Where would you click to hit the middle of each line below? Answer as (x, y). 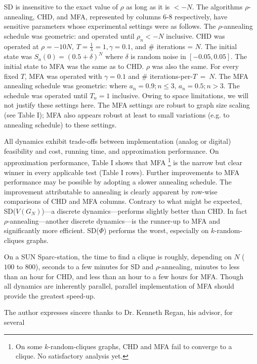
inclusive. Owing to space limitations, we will (180, 95)
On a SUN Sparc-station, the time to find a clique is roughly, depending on (118, 257)
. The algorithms (217, 6)
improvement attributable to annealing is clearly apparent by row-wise (111, 191)
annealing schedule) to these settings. (60, 124)
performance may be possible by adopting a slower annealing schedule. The (118, 182)
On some (29, 346)
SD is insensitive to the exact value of (61, 6)
